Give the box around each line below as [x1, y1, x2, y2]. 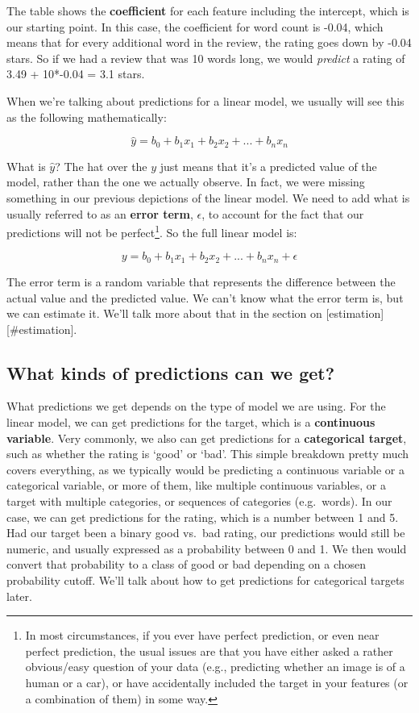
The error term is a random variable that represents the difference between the [6, 273, 396, 290]
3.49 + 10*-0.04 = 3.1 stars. [6, 65, 145, 82]
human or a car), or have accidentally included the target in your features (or [25, 673, 409, 690]
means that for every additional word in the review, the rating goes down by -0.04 [6, 34, 412, 51]
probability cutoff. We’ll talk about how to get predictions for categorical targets [6, 572, 404, 589]
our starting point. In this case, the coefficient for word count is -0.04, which [6, 18, 384, 35]
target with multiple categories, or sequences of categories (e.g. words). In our [6, 493, 392, 510]
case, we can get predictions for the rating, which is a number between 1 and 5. [6, 508, 399, 525]
